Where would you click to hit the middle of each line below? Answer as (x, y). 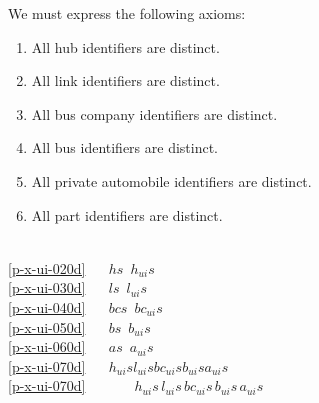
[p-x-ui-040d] (47, 306)
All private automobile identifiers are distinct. (171, 180)
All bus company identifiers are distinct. (154, 113)
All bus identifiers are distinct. (125, 147)
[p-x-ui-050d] (47, 326)
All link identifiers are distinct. (125, 80)
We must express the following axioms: (127, 13)
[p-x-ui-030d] (47, 287)
